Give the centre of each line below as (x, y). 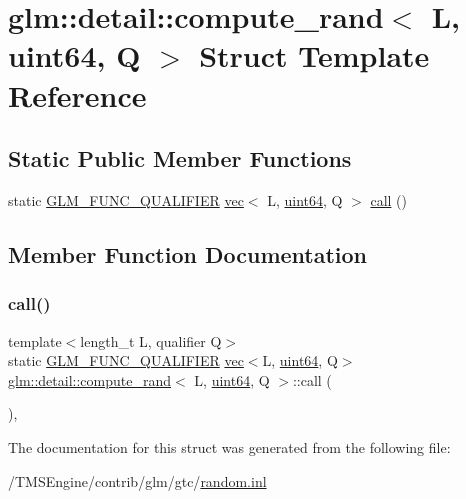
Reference (77, 94)
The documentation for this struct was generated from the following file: (229, 446)
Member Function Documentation (188, 253)
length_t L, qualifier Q (151, 340)
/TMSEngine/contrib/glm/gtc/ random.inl (137, 480)
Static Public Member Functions (180, 158)
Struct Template (314, 55)
